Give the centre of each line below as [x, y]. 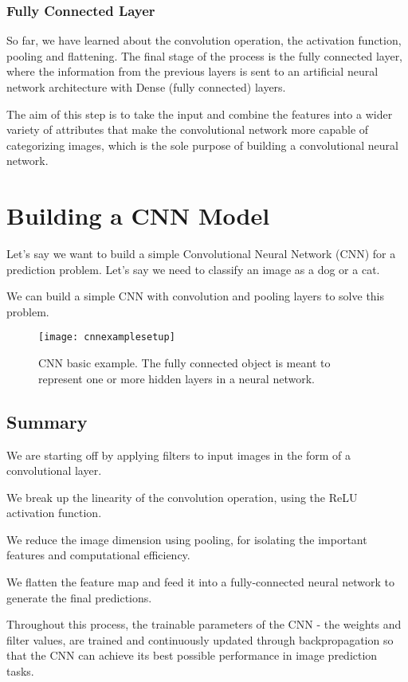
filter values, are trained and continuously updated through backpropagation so [200, 639]
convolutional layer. [54, 470]
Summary [47, 421]
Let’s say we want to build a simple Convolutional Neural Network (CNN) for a [201, 254]
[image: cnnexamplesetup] [107, 337]
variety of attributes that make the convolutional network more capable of [188, 129]
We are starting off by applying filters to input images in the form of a [179, 455]
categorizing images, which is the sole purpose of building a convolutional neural [202, 145]
